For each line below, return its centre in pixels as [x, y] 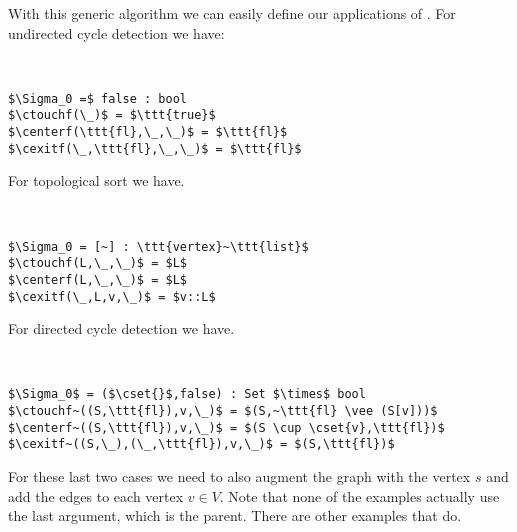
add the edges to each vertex [96, 495]
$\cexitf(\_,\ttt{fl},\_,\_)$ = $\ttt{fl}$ [155, 148]
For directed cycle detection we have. [121, 328]
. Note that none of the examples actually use [359, 495]
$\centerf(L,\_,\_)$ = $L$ [97, 279]
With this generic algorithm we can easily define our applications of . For [232, 13]
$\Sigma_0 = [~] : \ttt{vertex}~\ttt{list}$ [158, 246]
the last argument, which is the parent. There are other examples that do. [235, 515]
